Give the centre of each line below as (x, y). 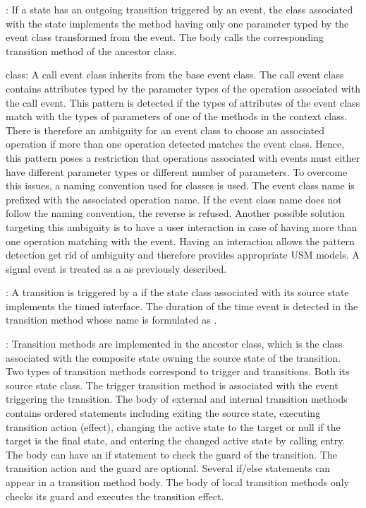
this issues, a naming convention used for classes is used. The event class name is (180, 185)
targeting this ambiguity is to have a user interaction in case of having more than (182, 226)
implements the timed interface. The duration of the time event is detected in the (182, 306)
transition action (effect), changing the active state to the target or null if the (173, 426)
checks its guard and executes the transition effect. (115, 496)
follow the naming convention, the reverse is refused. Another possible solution (175, 213)
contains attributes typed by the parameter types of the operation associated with (183, 88)
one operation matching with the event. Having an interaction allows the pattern (180, 241)
